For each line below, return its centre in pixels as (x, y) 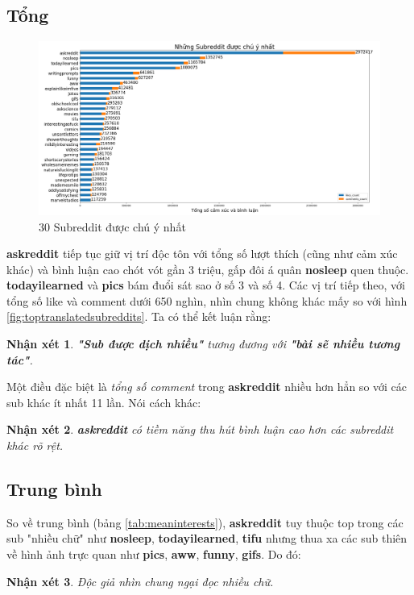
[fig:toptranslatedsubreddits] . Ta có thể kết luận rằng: (139, 316)
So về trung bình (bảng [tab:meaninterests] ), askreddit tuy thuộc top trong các (205, 522)
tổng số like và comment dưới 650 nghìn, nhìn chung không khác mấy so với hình (207, 300)
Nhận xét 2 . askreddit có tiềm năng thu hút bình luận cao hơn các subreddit (200, 429)
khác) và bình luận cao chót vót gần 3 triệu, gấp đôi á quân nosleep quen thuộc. (208, 269)
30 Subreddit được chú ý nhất (112, 226)
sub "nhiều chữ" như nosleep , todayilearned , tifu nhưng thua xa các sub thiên (207, 538)
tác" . (20, 359)
